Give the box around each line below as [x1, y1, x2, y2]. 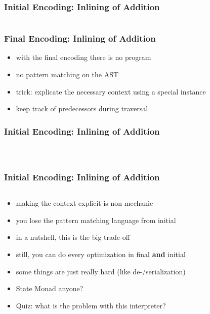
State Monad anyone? [16, 283, 83, 294]
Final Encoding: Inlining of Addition [4, 32, 156, 45]
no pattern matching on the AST [16, 69, 119, 80]
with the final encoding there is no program [16, 52, 151, 62]
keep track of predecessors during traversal [16, 103, 148, 114]
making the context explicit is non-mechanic [16, 198, 153, 208]
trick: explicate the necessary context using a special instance [16, 86, 206, 97]
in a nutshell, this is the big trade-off [16, 232, 130, 242]
